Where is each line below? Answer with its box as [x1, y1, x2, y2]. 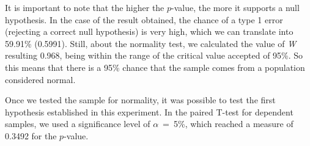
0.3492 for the [5, 129, 57, 142]
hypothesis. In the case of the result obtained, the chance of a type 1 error [5, 13, 283, 26]
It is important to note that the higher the [5, 1, 164, 13]
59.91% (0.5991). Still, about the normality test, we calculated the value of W [5, 37, 297, 49]
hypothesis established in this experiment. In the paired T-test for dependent [5, 105, 293, 118]
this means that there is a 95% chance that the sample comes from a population [5, 60, 305, 73]
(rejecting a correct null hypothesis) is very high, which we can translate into [5, 25, 293, 38]
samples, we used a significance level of [5, 117, 150, 130]
